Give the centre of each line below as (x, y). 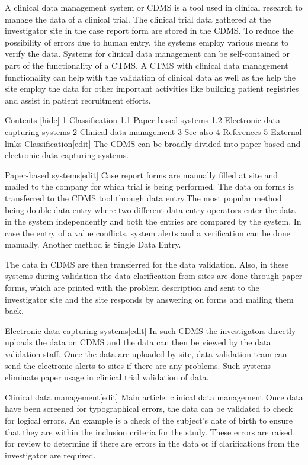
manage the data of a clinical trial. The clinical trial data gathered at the (138, 19)
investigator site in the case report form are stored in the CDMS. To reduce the (149, 31)
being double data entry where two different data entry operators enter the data (150, 209)
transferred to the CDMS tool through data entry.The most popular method (143, 198)
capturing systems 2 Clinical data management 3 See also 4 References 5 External (153, 131)
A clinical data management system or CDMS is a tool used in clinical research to (154, 7)
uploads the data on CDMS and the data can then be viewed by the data (138, 342)
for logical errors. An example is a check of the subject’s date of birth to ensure (149, 420)
